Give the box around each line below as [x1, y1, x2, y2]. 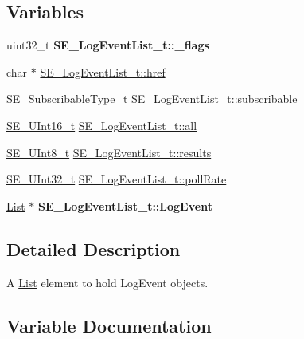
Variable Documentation [6, 313, 212, 337]
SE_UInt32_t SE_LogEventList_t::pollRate [6, 171, 227, 187]
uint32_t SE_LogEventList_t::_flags [6, 37, 209, 53]
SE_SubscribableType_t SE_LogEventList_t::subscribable [6, 90, 298, 107]
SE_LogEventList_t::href [40, 63, 166, 80]
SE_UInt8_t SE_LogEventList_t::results [6, 144, 212, 160]
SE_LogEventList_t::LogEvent [37, 197, 212, 214]
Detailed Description [6, 236, 181, 261]
